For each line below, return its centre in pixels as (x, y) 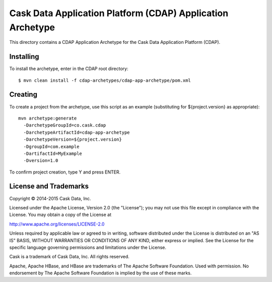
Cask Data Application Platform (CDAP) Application (119, 13)
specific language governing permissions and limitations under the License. (88, 247)
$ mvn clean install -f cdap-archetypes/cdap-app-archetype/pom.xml (105, 80)
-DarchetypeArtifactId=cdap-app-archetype (77, 132)
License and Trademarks (49, 186)
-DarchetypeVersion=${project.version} (73, 139)
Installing (24, 57)
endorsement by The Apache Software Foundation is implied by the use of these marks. (100, 273)
